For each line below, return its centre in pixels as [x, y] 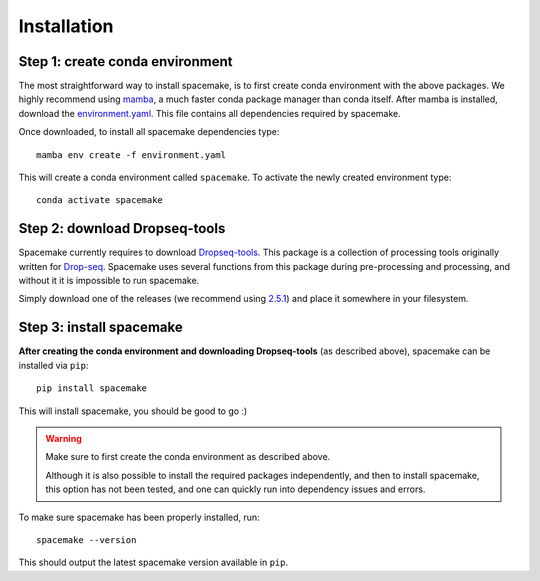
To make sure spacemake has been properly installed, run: [139, 517]
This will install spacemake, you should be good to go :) [133, 411]
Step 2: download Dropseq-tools [122, 228]
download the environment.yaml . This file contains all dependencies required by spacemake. [210, 113]
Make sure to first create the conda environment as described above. [188, 457]
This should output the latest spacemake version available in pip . [153, 562]
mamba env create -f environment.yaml [131, 154]
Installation [66, 26]
